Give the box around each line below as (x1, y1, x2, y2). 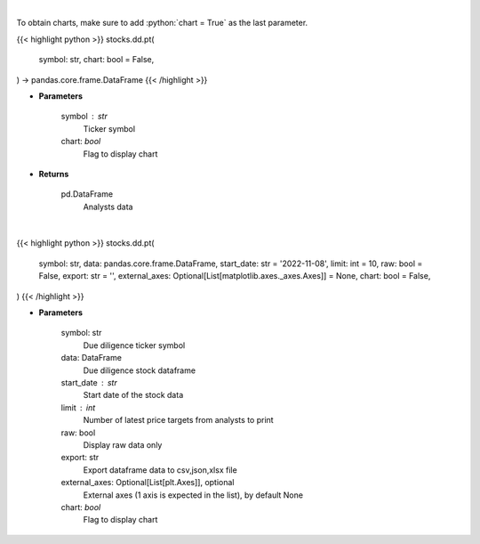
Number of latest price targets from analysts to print (83, 415, 275, 426)
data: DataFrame (60, 353, 122, 363)
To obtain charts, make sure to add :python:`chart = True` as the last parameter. (16, 18, 308, 28)
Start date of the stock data (83, 390, 184, 401)
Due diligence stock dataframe (83, 365, 196, 376)
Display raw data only (83, 439, 163, 450)
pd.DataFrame (60, 189, 114, 199)
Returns (38, 168, 69, 179)
